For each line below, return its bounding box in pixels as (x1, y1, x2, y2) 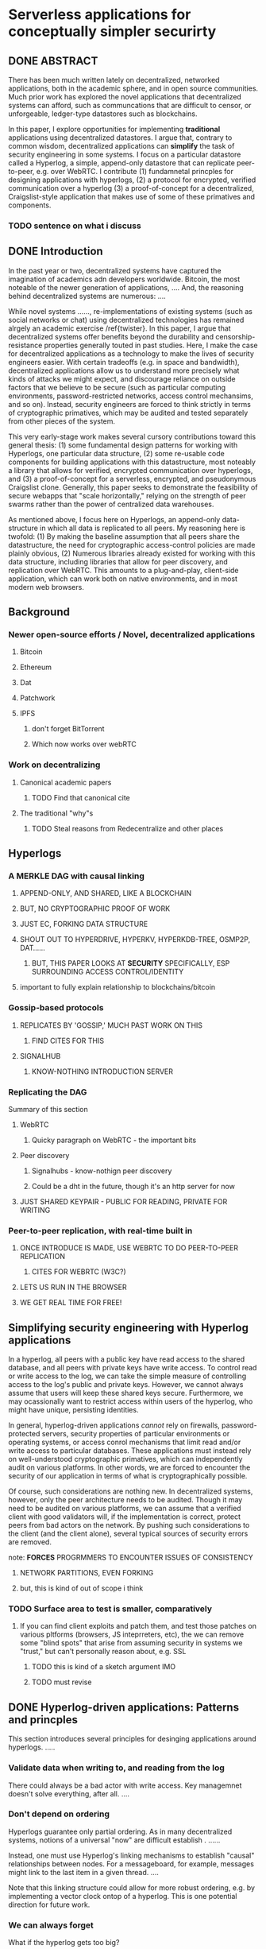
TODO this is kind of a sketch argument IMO (31, 1662, 176, 1672)
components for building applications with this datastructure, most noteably (8, 457, 256, 467)
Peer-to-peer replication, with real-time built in (8, 1225, 193, 1236)
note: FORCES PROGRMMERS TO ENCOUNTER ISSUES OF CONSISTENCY (8, 1552, 253, 1563)
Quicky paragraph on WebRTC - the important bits (31, 1135, 197, 1145)
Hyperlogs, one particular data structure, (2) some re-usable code (8, 448, 225, 458)
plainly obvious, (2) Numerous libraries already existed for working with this (8, 548, 256, 558)
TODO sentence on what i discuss (8, 220, 141, 231)
